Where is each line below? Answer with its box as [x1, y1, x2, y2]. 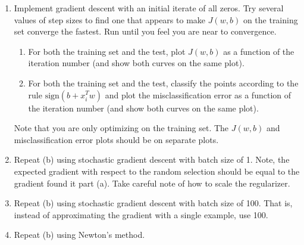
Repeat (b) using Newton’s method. [14, 228, 145, 241]
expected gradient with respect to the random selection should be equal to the [14, 165, 300, 177]
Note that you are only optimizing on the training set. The [14, 122, 229, 134]
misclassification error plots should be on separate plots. [14, 133, 219, 145]
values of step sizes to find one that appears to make [14, 13, 206, 26]
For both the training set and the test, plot [28, 45, 186, 57]
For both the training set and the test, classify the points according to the [28, 76, 299, 89]
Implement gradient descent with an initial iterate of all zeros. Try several [14, 2, 284, 14]
